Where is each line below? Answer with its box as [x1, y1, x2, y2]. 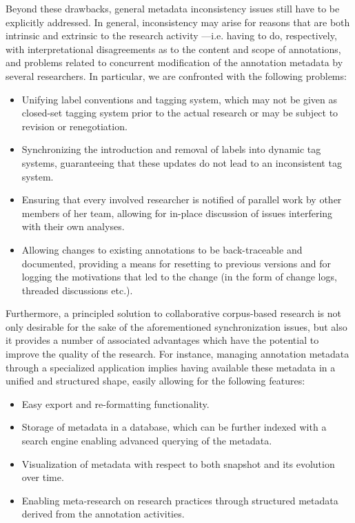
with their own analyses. [21, 219, 125, 234]
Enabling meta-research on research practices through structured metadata [21, 493, 338, 507]
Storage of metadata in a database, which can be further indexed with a [21, 420, 327, 434]
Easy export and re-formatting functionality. [21, 396, 210, 411]
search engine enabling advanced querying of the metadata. [21, 433, 272, 448]
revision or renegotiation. [21, 119, 128, 133]
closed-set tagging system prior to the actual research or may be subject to [21, 105, 338, 120]
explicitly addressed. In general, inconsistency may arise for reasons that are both [6, 14, 350, 29]
